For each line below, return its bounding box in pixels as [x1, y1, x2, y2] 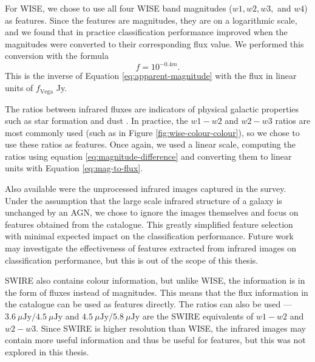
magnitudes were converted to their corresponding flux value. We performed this [5, 37, 304, 50]
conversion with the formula [5, 49, 109, 62]
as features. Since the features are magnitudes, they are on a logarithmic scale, [5, 13, 297, 26]
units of [5, 81, 33, 94]
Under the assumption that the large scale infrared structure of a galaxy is [5, 194, 282, 207]
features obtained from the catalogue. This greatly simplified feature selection [5, 217, 293, 230]
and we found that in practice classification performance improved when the [5, 26, 288, 38]
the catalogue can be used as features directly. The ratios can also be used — [5, 298, 293, 310]
